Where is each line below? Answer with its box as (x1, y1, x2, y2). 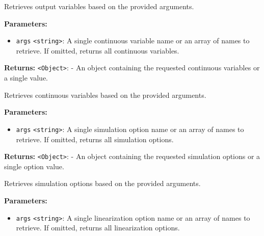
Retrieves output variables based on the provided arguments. (4, 1, 194, 11)
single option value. (4, 161, 64, 171)
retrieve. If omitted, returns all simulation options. (16, 134, 174, 144)
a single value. (4, 72, 48, 83)
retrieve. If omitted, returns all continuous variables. (16, 45, 179, 56)
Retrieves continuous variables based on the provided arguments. (4, 89, 206, 100)
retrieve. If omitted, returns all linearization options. (16, 222, 180, 233)
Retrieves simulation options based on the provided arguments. (4, 178, 201, 189)
